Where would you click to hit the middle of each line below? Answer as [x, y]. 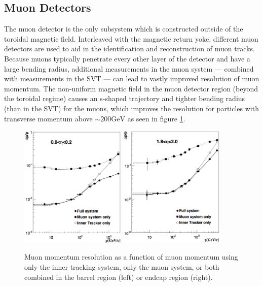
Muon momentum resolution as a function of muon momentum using [131, 257]
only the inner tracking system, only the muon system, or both [122, 267]
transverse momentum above [48, 118]
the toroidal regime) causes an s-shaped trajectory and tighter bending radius [125, 98]
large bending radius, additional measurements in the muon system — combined [129, 68]
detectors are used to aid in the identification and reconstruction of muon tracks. [129, 49]
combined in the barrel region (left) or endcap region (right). [119, 277]
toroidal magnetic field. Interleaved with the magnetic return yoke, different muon [131, 38]
